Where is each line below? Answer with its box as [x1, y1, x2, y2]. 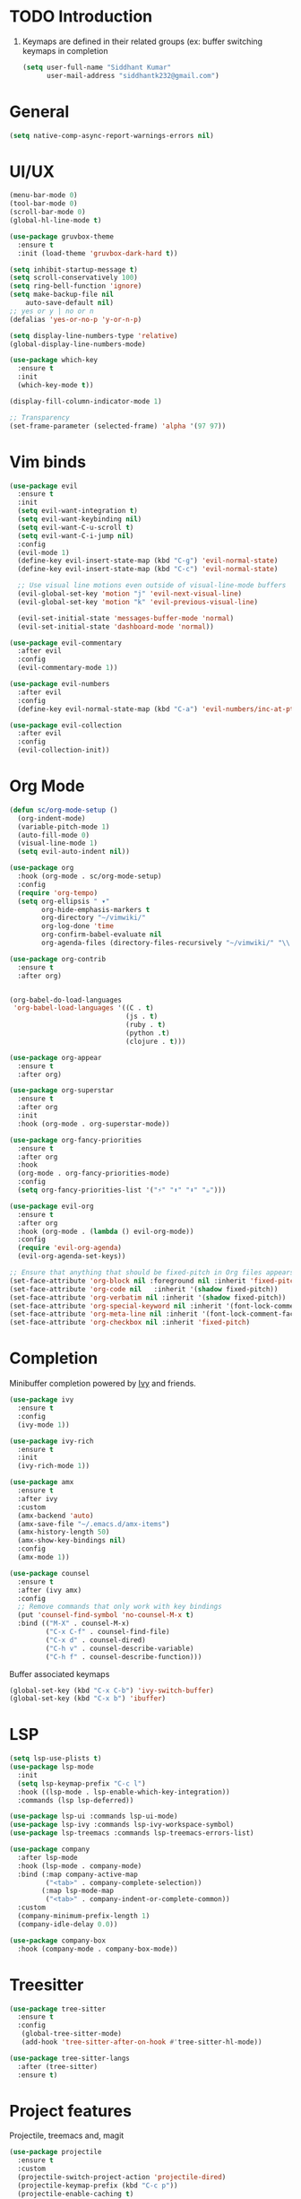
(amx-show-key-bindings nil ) [17, 1536, 126, 1545]
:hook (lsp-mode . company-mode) [17, 1861, 142, 1871]
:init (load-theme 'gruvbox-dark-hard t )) [17, 248, 178, 257]
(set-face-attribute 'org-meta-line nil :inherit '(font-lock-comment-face [9, 1309, 298, 1319]
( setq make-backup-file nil [9, 290, 115, 300]
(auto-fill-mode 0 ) [17, 830, 90, 839]
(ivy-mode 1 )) [17, 1420, 70, 1430]
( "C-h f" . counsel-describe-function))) [45, 1652, 202, 1661]
